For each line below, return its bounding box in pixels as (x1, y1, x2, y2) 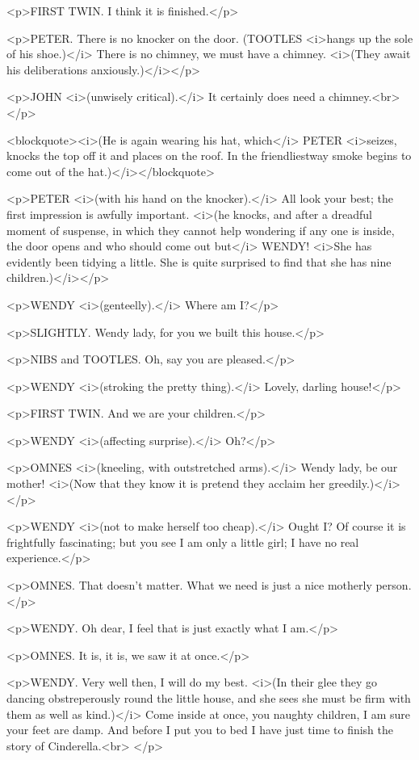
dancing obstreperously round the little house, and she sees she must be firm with (6, 690, 411, 706)
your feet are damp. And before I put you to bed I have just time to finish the (6, 721, 393, 738)
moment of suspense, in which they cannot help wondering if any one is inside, (6, 221, 395, 238)
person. (375, 577, 412, 594)
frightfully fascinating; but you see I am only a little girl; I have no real (6, 533, 359, 550)
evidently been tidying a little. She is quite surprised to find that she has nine (6, 253, 392, 270)
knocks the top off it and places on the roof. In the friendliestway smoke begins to (6, 147, 412, 164)
